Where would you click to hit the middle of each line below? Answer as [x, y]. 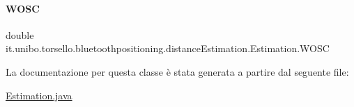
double [20, 34]
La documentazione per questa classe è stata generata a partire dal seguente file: [177, 71]
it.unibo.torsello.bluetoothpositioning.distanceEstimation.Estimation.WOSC [168, 48]
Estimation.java [39, 95]
